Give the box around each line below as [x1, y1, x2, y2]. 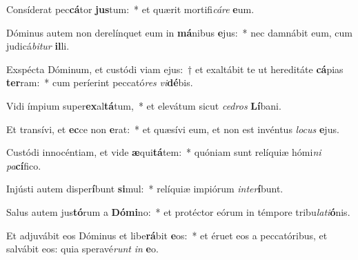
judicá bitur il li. [6, 39, 70, 53]
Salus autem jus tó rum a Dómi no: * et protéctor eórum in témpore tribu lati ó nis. [6, 204, 350, 219]
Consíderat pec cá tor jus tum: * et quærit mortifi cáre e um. [6, 2, 255, 16]
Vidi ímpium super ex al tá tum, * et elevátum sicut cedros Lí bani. [6, 98, 281, 112]
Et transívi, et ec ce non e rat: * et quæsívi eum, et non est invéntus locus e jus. [6, 121, 339, 136]
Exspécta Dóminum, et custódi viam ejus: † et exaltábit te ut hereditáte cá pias [6, 61, 344, 76]
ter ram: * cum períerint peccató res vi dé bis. [6, 75, 193, 90]
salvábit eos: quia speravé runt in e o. [6, 241, 159, 256]
